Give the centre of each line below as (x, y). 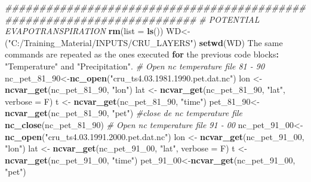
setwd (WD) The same (241, 42)
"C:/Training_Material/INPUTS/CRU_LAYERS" (101, 42)
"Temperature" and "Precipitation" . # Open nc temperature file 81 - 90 (135, 66)
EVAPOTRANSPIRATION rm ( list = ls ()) (84, 31)
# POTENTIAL (229, 19)
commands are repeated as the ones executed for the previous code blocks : (142, 54)
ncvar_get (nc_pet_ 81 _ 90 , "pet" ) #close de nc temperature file (124, 113)
